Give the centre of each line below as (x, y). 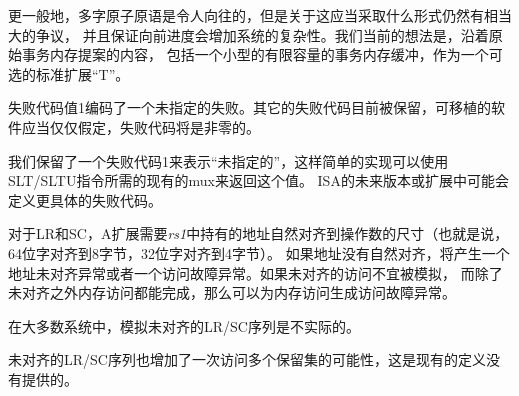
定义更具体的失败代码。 (85, 199)
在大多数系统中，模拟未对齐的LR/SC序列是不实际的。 (184, 325)
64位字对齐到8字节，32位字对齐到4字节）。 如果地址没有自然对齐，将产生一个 (259, 252)
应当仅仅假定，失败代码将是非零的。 (140, 126)
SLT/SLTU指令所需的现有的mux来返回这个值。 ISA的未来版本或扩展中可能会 (258, 180)
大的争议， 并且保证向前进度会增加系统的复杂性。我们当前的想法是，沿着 (248, 34)
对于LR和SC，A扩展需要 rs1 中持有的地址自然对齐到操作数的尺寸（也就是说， (258, 233)
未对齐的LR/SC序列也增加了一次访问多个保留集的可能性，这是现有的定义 (247, 359)
